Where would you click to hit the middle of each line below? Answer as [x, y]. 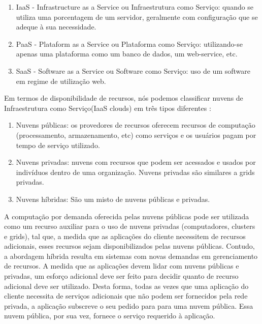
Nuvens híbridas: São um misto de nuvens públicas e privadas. [113, 199]
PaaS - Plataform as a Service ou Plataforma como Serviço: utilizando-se [129, 43]
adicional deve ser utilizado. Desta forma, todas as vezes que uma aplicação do [126, 286]
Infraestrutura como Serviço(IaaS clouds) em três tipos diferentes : [108, 108]
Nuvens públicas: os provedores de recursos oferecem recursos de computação [136, 125]
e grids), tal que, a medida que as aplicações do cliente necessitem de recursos [125, 236]
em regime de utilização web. [61, 81]
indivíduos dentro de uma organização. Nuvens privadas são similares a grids [135, 172]
